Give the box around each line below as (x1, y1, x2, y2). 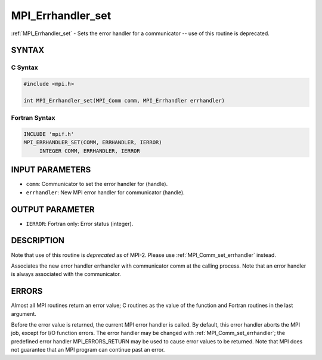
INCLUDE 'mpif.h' (23, 131, 75, 138)
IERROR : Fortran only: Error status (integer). (26, 220, 134, 227)
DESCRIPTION (11, 235, 65, 246)
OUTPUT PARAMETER (11, 204, 95, 215)
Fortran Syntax (11, 114, 55, 122)
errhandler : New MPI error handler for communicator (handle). (26, 188, 185, 196)
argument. (11, 310, 37, 317)
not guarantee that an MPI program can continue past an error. (11, 346, 165, 353)
